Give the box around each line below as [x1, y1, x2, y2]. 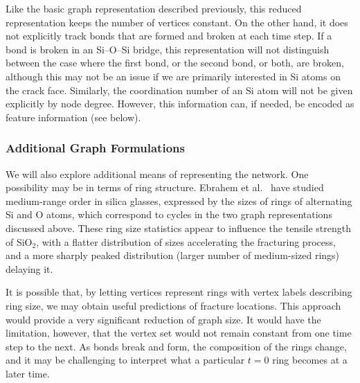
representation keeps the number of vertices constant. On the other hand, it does [6, 15, 348, 29]
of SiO [6, 234, 33, 249]
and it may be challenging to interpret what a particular [6, 353, 245, 367]
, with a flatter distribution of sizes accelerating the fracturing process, [36, 234, 336, 249]
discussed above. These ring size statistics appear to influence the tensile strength [6, 220, 351, 235]
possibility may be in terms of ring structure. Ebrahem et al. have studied [6, 180, 324, 195]
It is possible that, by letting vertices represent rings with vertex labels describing [6, 285, 352, 299]
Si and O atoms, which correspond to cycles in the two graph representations [6, 207, 332, 222]
